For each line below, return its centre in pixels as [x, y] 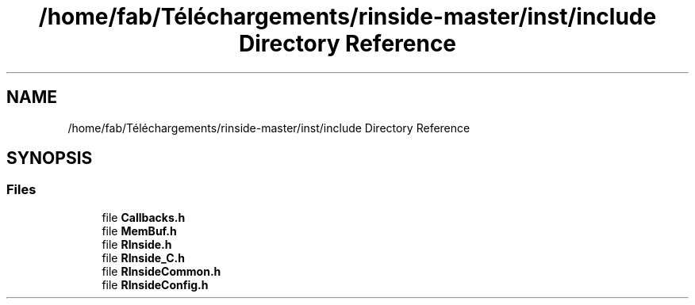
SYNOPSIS [50, 158]
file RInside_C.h [143, 257]
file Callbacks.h [144, 217]
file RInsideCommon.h [161, 271]
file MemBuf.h [139, 231]
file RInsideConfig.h [155, 284]
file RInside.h [137, 244]
